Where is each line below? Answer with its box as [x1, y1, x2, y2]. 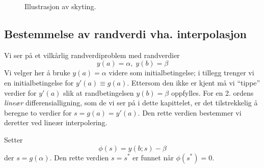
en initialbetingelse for [4, 77, 74, 88]
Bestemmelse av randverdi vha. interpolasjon [4, 25, 247, 41]
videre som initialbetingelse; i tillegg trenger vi [109, 67, 254, 78]
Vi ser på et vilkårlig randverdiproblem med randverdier [4, 49, 180, 60]
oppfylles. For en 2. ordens [171, 87, 254, 98]
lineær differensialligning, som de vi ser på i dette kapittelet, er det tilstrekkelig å [4, 97, 258, 108]
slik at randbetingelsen [63, 87, 134, 98]
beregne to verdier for [4, 107, 72, 118]
